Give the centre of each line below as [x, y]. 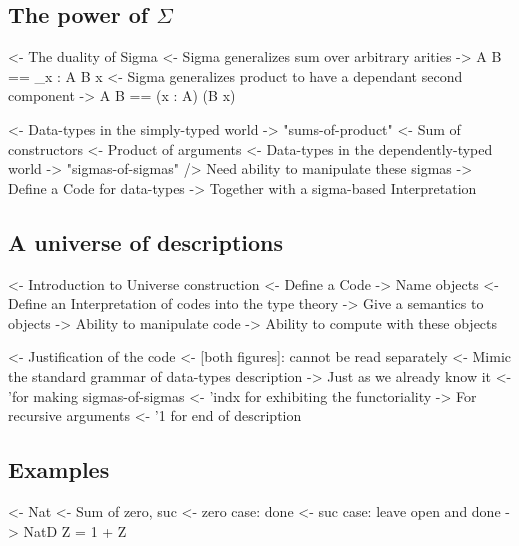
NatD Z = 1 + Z [75, 530]
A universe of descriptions [145, 241]
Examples [59, 469]
